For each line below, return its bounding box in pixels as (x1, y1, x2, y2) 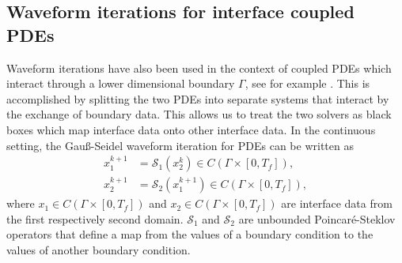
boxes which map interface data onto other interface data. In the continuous (6, 121, 376, 137)
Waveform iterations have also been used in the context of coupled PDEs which (6, 59, 392, 76)
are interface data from (281, 195, 393, 212)
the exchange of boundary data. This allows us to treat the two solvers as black (6, 106, 392, 122)
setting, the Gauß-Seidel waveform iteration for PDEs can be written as (6, 137, 354, 153)
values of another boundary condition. (6, 242, 191, 257)
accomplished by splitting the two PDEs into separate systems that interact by (6, 90, 389, 107)
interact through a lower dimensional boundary (6, 75, 235, 92)
